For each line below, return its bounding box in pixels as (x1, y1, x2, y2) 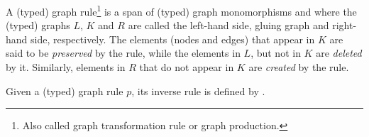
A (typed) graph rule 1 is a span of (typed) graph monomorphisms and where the (6, 2, 357, 18)
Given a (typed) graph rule (6, 83, 123, 98)
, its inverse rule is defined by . (131, 83, 265, 98)
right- (332, 18, 357, 33)
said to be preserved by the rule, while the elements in (6, 45, 241, 60)
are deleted (316, 45, 362, 60)
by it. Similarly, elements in (6, 60, 126, 75)
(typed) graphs (6, 18, 70, 33)
